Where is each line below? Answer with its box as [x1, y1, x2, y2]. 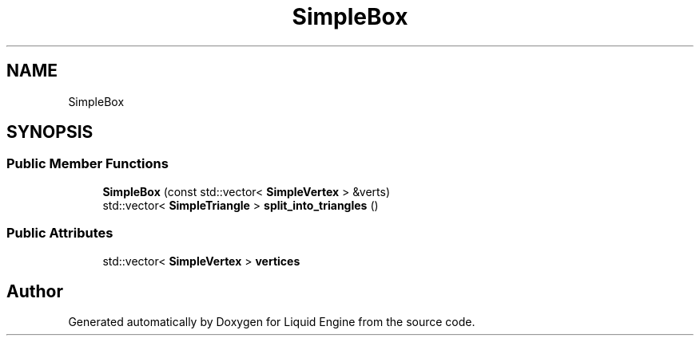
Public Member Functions [6, 155, 169, 172]
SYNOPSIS [6, 122, 93, 143]
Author [6, 281, 63, 301]
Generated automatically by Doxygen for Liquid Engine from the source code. [68, 315, 475, 329]
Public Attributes [6, 225, 113, 242]
